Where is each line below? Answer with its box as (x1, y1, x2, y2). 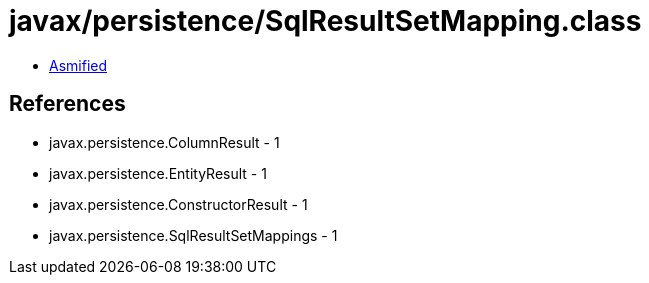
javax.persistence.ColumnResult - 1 (49, 133, 280, 151)
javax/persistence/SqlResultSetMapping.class (9, 4, 642, 38)
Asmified (49, 56, 108, 74)
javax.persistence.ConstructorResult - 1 (49, 195, 308, 213)
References (9, 91, 126, 117)
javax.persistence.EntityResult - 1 (49, 164, 267, 182)
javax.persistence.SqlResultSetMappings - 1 (49, 226, 338, 244)
